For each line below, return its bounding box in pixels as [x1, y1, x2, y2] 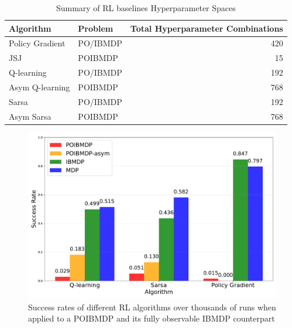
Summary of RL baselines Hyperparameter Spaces [56, 2, 236, 13]
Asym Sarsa [9, 110, 51, 122]
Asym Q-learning [9, 80, 70, 93]
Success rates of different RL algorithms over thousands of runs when [28, 300, 276, 313]
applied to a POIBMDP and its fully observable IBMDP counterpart [28, 312, 275, 324]
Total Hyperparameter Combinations [130, 22, 283, 34]
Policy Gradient [9, 37, 66, 49]
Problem [78, 22, 114, 34]
